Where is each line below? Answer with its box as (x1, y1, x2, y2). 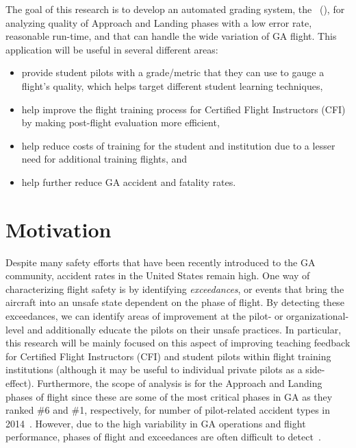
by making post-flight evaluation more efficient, (21, 115, 220, 130)
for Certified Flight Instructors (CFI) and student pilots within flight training (5, 349, 331, 363)
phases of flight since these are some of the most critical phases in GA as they (5, 389, 333, 403)
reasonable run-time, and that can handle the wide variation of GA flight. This (5, 29, 337, 43)
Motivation (5, 215, 112, 243)
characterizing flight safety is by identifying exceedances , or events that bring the (5, 281, 344, 296)
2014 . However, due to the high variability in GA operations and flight (5, 416, 306, 430)
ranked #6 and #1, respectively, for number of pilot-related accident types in (5, 403, 331, 417)
